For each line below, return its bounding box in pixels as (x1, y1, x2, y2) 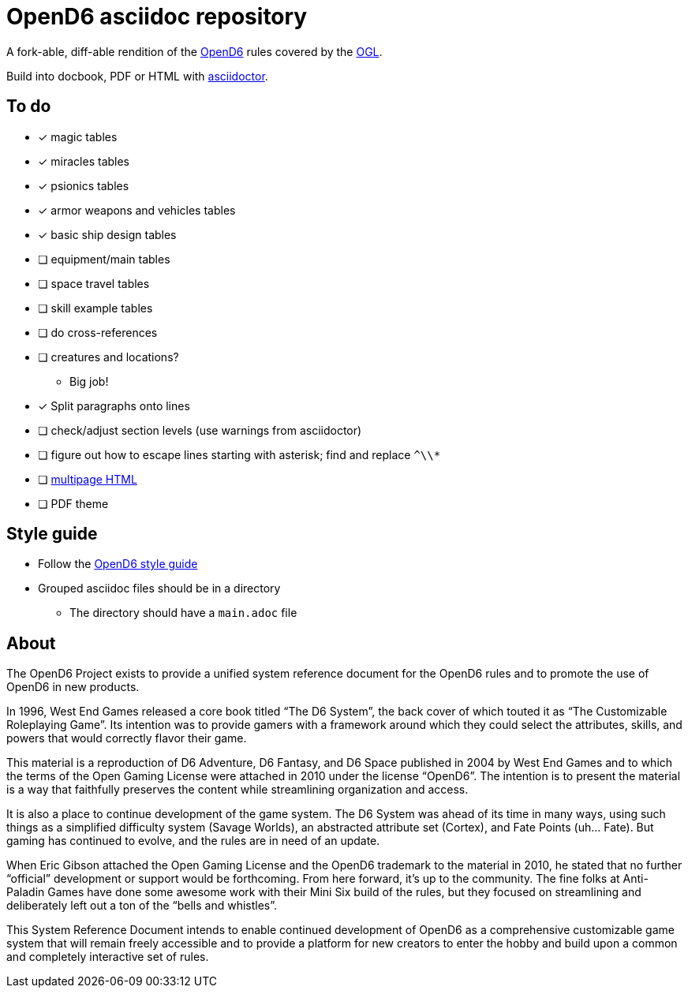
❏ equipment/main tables (38, 252, 170, 266)
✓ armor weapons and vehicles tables (38, 203, 236, 217)
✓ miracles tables (38, 154, 130, 168)
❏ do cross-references (38, 325, 158, 339)
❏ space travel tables (38, 276, 150, 290)
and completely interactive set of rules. (6, 950, 209, 964)
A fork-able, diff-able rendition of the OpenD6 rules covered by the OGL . (6, 44, 383, 58)
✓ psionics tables (38, 178, 129, 192)
